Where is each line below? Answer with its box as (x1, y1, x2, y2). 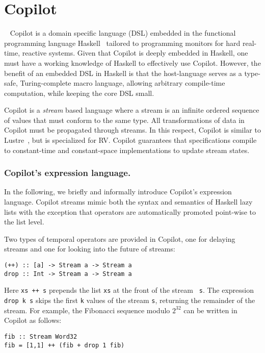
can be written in (183, 305, 237, 315)
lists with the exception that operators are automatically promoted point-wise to (4, 206, 256, 217)
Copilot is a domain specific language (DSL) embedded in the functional (10, 28, 236, 38)
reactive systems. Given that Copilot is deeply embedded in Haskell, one (22, 47, 248, 58)
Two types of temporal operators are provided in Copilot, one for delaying (4, 233, 235, 244)
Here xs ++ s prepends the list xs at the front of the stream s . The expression (4, 285, 254, 295)
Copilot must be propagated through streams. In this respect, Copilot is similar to (4, 124, 261, 135)
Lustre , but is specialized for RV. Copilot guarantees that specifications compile (4, 135, 257, 145)
